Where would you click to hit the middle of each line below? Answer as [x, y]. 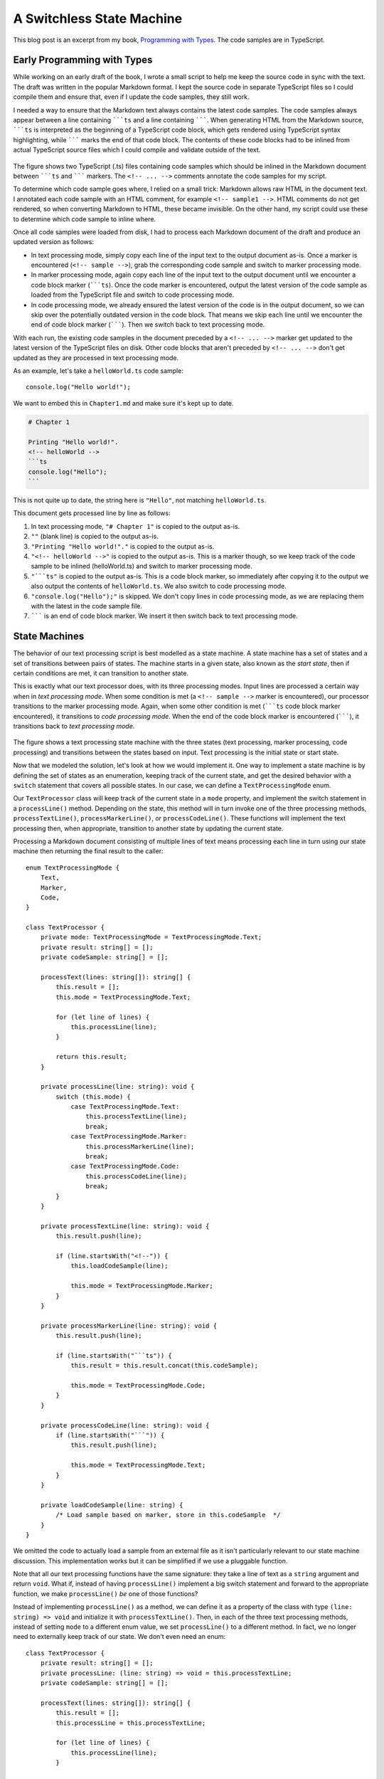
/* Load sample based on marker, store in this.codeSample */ [168, 1515]
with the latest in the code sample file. [86, 606]
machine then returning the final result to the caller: [88, 851]
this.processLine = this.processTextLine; [131, 1723]
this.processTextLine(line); [137, 1117]
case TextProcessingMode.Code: [125, 1166]
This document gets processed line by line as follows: [92, 513]
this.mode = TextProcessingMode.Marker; [142, 1286]
